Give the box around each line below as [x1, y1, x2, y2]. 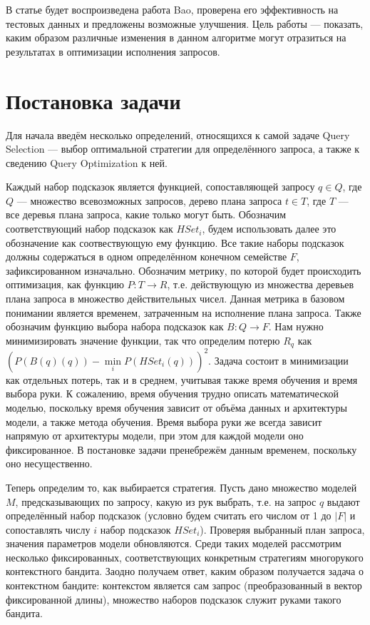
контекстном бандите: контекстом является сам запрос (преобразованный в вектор [6, 578, 362, 593]
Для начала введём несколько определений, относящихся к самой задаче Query [6, 127, 350, 142]
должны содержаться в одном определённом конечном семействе [6, 249, 287, 264]
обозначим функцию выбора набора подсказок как [6, 319, 224, 334]
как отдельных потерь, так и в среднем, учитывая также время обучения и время [6, 372, 358, 387]
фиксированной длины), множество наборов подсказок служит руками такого [6, 591, 341, 606]
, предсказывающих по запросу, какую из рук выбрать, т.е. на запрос [15, 494, 317, 509]
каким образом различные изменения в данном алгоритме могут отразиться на [6, 30, 346, 45]
